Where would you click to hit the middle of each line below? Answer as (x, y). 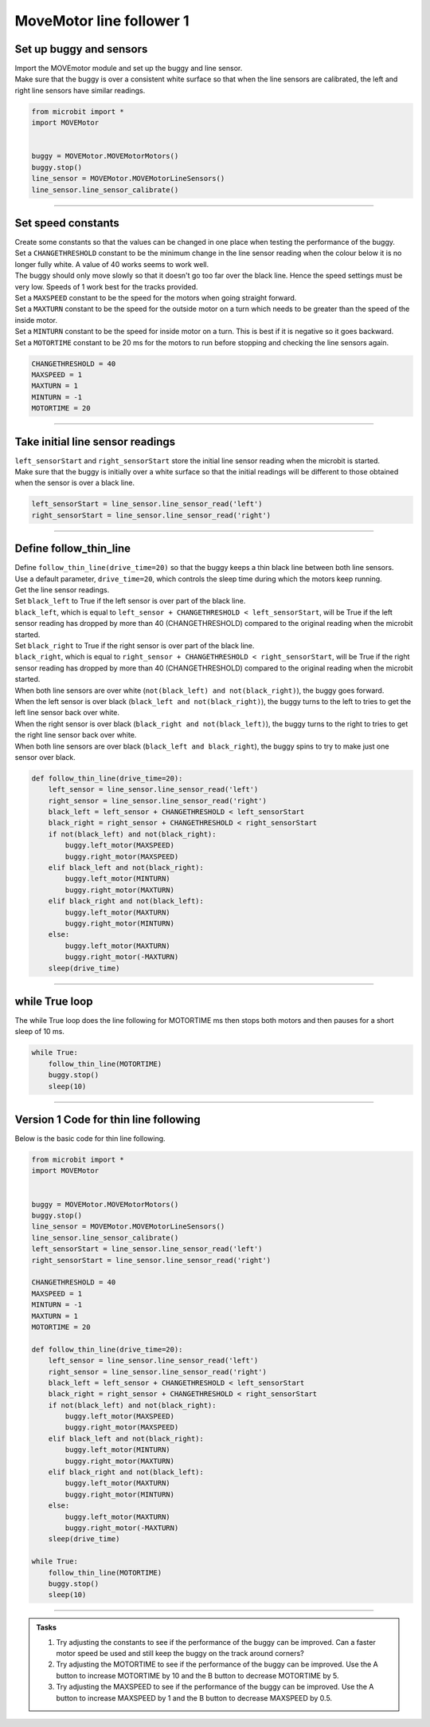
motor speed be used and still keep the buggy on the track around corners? (180, 1654)
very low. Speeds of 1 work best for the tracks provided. (106, 286)
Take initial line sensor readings (95, 441)
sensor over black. (45, 757)
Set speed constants (67, 223)
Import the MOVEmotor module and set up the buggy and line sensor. (129, 69)
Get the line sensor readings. (62, 590)
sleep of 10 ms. (40, 1032)
